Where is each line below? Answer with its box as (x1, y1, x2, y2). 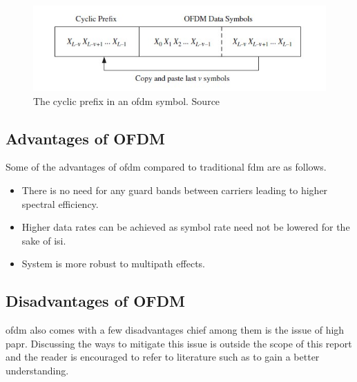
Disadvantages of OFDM (6, 290, 185, 312)
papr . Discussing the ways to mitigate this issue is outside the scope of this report (6, 336, 352, 350)
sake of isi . (21, 233, 66, 247)
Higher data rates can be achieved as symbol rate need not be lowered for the (21, 220, 350, 234)
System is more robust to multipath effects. (21, 256, 205, 271)
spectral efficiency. (21, 196, 99, 211)
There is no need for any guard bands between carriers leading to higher (21, 182, 328, 197)
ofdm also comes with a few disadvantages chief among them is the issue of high (6, 323, 345, 337)
